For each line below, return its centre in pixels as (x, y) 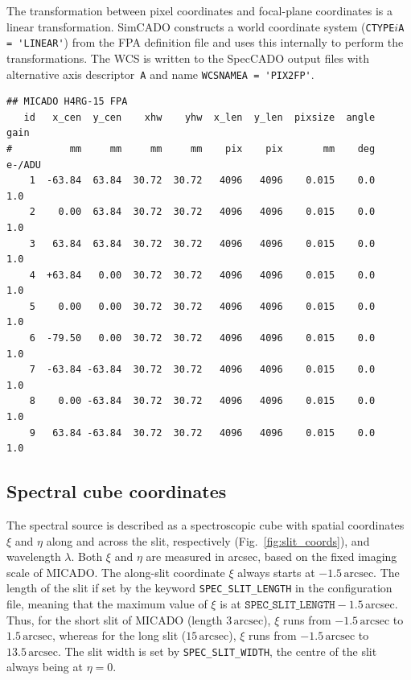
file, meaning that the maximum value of (107, 604)
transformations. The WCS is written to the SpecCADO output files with (188, 58)
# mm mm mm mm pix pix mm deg (191, 148)
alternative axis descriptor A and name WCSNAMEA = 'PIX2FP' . (160, 74)
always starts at (276, 572)
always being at (45, 667)
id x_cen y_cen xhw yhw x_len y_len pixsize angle (199, 117)
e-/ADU (24, 165)
